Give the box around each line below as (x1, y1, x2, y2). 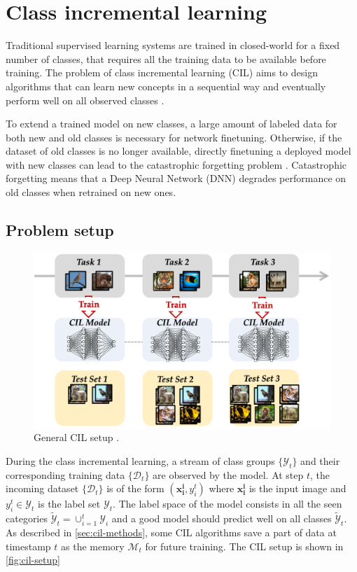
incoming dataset (6, 481, 79, 496)
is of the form (106, 481, 164, 496)
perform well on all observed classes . (6, 92, 164, 107)
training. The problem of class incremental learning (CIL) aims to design (6, 65, 318, 80)
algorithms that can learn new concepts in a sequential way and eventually (6, 78, 326, 93)
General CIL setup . (34, 430, 120, 445)
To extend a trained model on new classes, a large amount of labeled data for (6, 116, 337, 131)
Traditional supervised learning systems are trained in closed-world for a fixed (6, 38, 340, 53)
